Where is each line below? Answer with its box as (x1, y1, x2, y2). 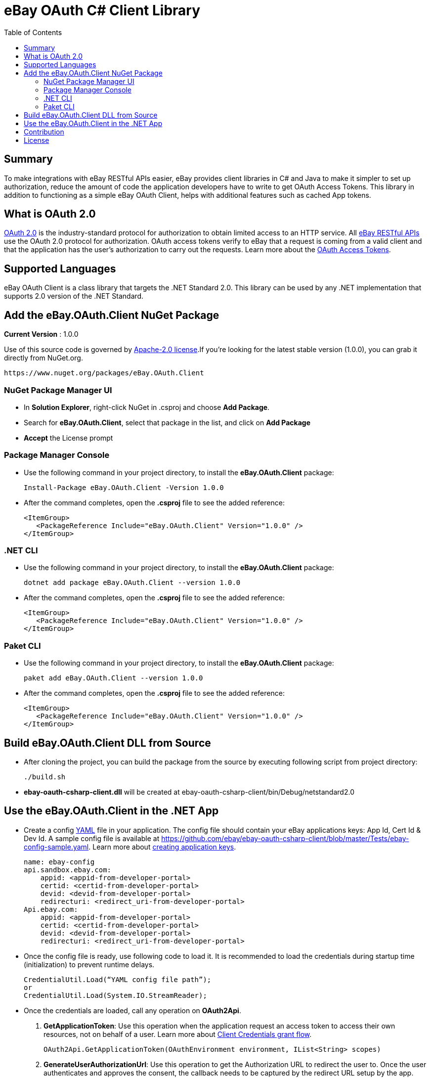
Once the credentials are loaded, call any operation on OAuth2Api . (24, 1006, 241, 1015)
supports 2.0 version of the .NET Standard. (4, 292, 144, 301)
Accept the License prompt (24, 433, 113, 442)
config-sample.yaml (24, 842, 89, 851)
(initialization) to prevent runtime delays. (24, 960, 155, 969)
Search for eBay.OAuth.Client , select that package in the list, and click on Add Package (24, 418, 311, 427)
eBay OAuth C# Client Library (4, 2, 201, 19)
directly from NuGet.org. (4, 354, 83, 362)
